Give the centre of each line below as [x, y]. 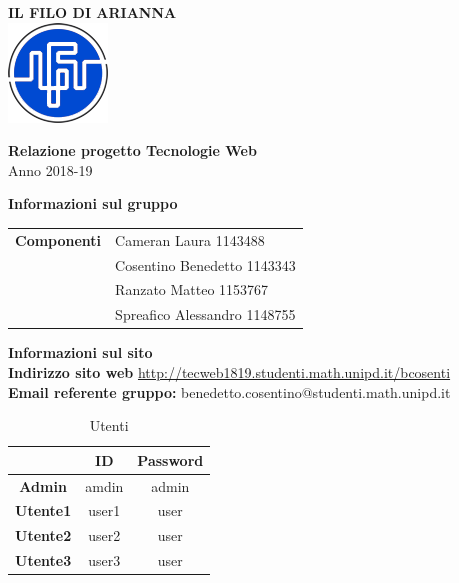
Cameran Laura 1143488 [190, 239]
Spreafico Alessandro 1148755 [205, 314]
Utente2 [43, 535]
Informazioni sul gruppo [93, 203]
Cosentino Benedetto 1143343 [205, 264]
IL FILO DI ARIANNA [92, 12]
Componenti [58, 239]
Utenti [109, 425]
